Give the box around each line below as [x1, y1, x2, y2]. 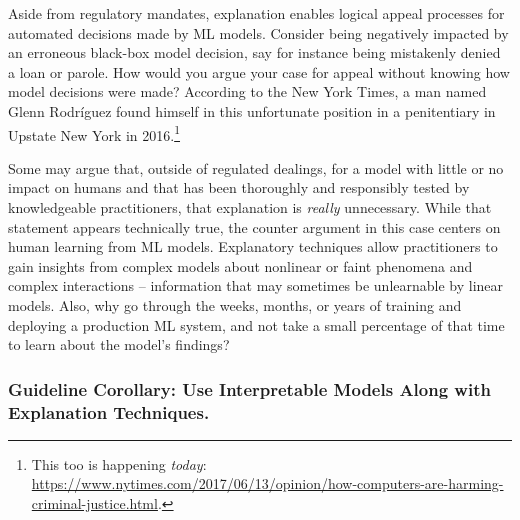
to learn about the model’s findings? [8, 334, 230, 355]
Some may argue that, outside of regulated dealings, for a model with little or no [8, 157, 504, 178]
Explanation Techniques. [8, 399, 210, 424]
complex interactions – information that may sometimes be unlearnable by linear [8, 275, 504, 296]
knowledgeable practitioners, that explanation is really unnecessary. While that [8, 197, 492, 217]
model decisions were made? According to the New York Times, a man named [8, 81, 487, 102]
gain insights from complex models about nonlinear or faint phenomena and [8, 255, 473, 276]
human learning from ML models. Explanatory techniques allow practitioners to [8, 236, 498, 257]
